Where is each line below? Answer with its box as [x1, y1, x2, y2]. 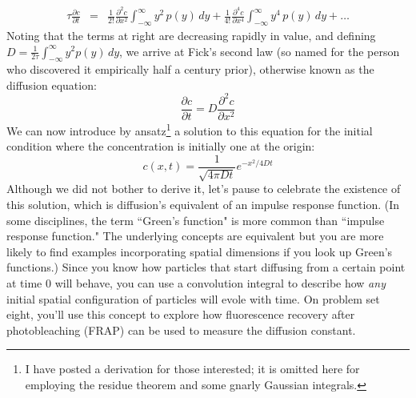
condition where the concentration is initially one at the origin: [6, 138, 315, 155]
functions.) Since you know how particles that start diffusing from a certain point [6, 259, 406, 275]
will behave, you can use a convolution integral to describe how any [54, 274, 386, 291]
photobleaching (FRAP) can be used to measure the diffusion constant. [6, 321, 356, 338]
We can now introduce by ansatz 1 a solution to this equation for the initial [6, 120, 373, 139]
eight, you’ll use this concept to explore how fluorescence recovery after [6, 306, 355, 323]
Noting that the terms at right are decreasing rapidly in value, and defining [6, 26, 376, 43]
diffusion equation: [6, 76, 97, 93]
